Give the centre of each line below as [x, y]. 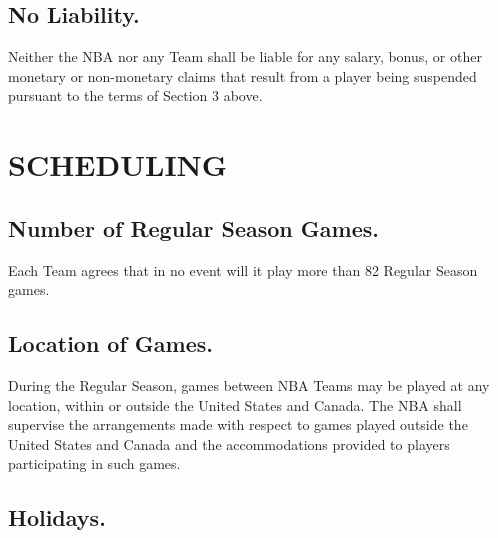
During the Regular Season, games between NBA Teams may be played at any [249, 384]
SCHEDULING [118, 164]
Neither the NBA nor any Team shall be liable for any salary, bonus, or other [245, 56]
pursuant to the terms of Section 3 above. [135, 95]
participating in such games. [94, 463]
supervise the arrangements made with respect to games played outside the [238, 424]
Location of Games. [111, 343]
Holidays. [57, 517]
